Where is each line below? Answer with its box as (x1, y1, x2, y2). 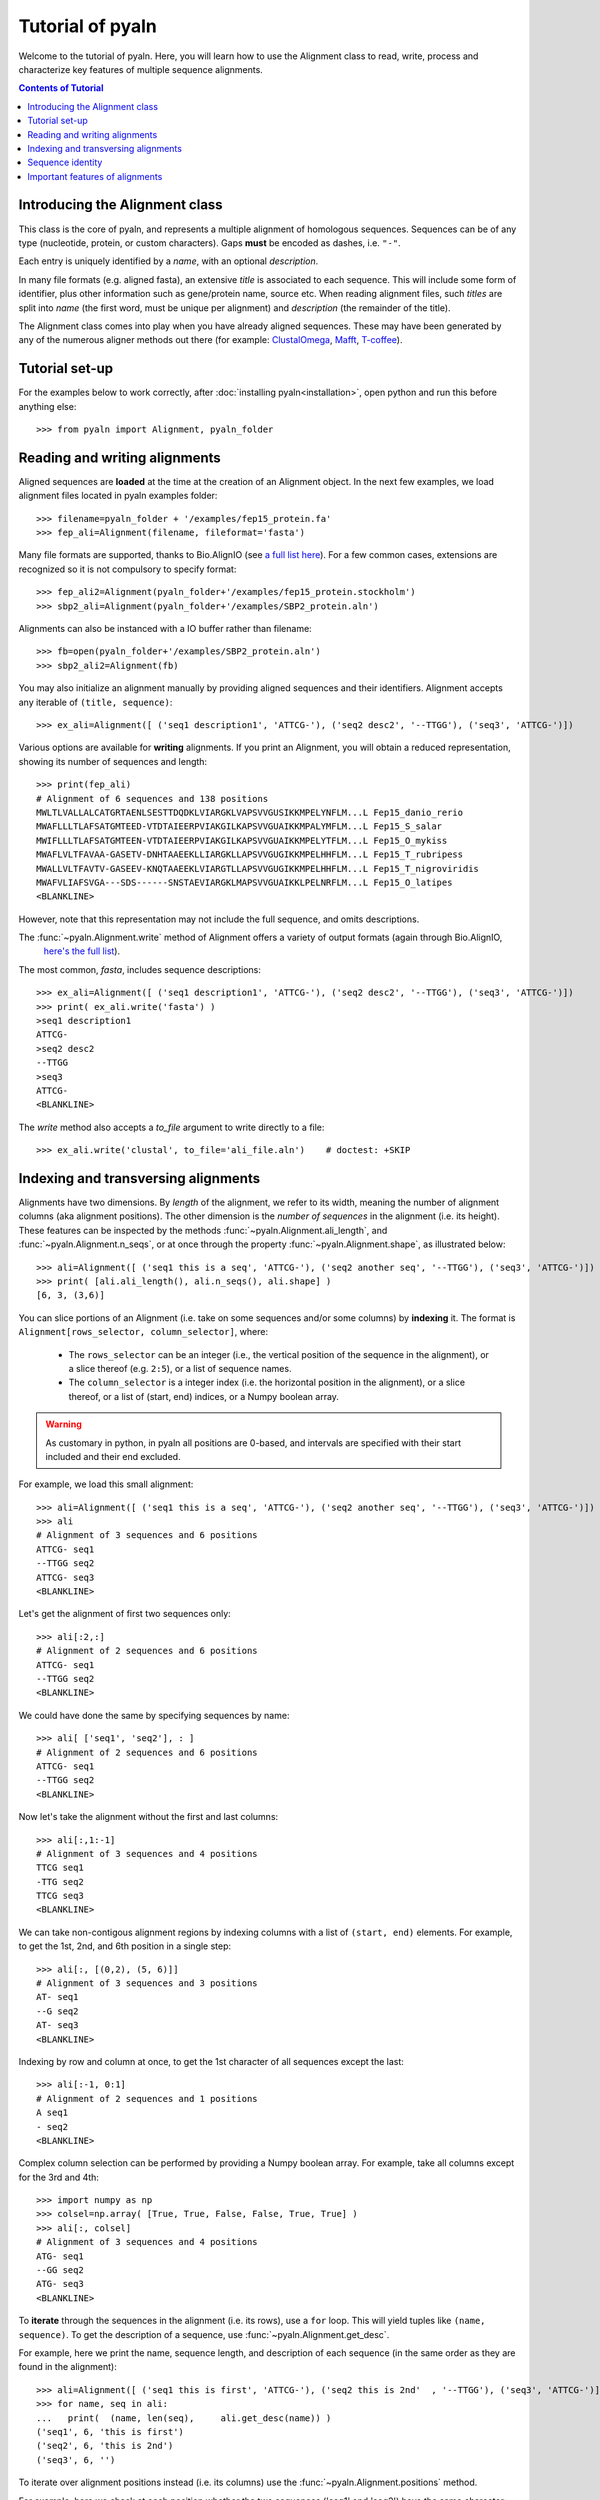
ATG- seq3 (36, 2278, 84, 2290)
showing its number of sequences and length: (18, 755, 208, 767)
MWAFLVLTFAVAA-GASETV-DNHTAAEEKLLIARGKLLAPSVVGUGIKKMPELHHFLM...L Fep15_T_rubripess (36, 849, 464, 860)
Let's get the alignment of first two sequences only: (18, 1608, 232, 1620)
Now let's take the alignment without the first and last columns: (18, 1811, 279, 1823)
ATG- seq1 (36, 2250, 84, 2262)
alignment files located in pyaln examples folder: (18, 490, 218, 502)
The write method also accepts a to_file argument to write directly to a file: (18, 1121, 325, 1133)
